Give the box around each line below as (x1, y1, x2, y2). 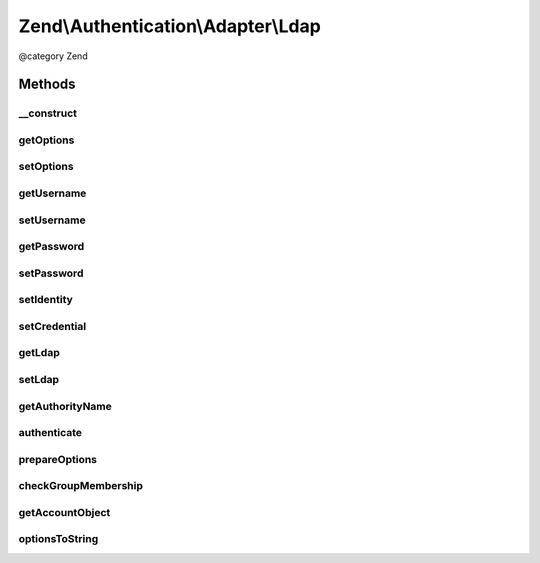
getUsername (18, 186, 87, 200)
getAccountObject (18, 505, 111, 519)
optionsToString (18, 532, 99, 546)
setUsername (18, 213, 86, 227)
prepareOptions (18, 452, 98, 466)
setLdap (18, 372, 60, 386)
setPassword (18, 266, 84, 280)
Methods (18, 76, 76, 93)
